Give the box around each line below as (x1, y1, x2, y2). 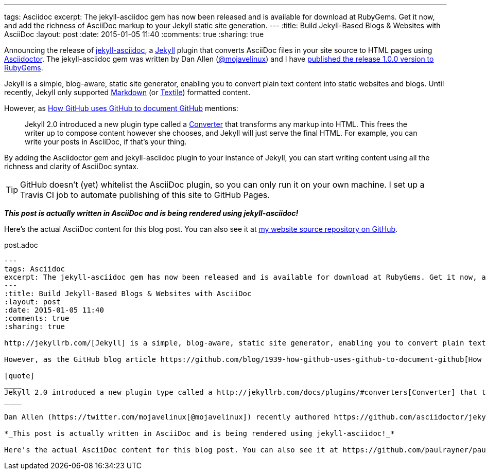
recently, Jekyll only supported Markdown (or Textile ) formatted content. (4, 88, 251, 97)
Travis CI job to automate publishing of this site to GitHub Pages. (20, 190, 270, 200)
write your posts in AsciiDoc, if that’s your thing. (25, 137, 187, 146)
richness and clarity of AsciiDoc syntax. (4, 162, 139, 171)
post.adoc (4, 241, 38, 249)
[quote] (4, 372, 35, 380)
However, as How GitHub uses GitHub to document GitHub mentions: (4, 104, 238, 113)
